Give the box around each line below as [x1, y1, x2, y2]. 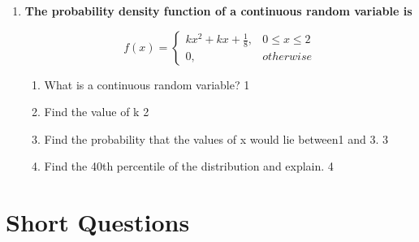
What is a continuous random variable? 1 [44, 76, 250, 93]
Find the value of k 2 [44, 103, 149, 120]
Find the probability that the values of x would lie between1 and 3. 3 [44, 130, 389, 147]
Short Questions [6, 205, 190, 239]
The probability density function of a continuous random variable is [24, 2, 413, 19]
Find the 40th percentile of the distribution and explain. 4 [44, 158, 334, 175]
